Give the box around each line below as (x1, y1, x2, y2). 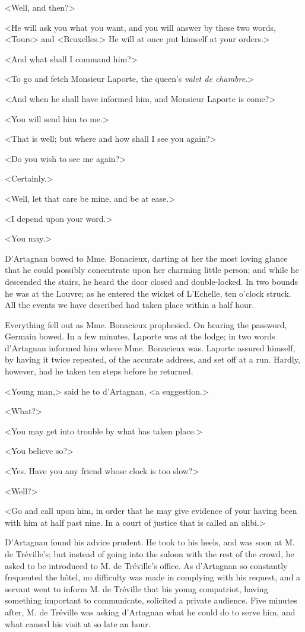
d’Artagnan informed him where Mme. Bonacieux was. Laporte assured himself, (5, 341, 296, 354)
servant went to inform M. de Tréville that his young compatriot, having (5, 582, 268, 595)
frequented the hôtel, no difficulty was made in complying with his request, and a (5, 571, 301, 583)
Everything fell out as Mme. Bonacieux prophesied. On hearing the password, (5, 318, 287, 331)
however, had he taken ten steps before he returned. (5, 365, 193, 377)
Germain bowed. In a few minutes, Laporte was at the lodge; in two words (5, 330, 275, 342)
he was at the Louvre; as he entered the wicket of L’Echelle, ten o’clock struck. (5, 287, 291, 299)
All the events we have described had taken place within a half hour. (5, 298, 255, 311)
